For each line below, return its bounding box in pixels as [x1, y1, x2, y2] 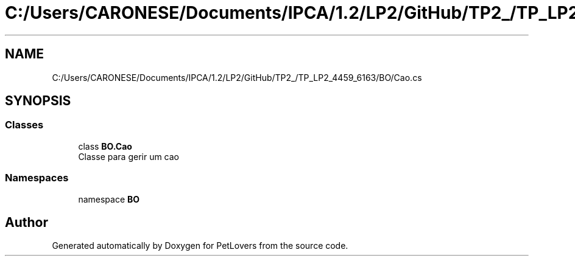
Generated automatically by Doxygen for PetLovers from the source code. [52, 240, 348, 251]
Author [5, 214, 48, 230]
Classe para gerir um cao [78, 151, 180, 162]
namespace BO [78, 193, 140, 204]
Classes [5, 119, 44, 131]
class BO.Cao [78, 141, 132, 151]
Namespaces [5, 172, 69, 184]
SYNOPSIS [5, 93, 71, 109]
